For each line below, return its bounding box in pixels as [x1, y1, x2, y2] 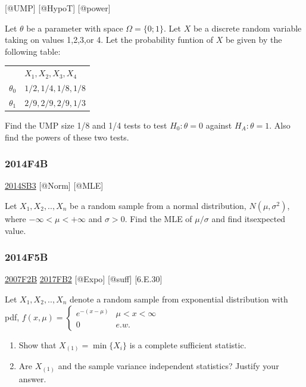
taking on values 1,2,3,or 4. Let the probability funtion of [5, 33, 214, 46]
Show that [18, 338, 57, 351]
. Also [269, 118, 291, 131]
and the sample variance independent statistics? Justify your [58, 360, 279, 372]
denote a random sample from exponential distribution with [70, 292, 288, 305]
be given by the [225, 33, 282, 46]
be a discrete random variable [193, 21, 302, 34]
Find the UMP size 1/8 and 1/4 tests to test [5, 118, 167, 131]
